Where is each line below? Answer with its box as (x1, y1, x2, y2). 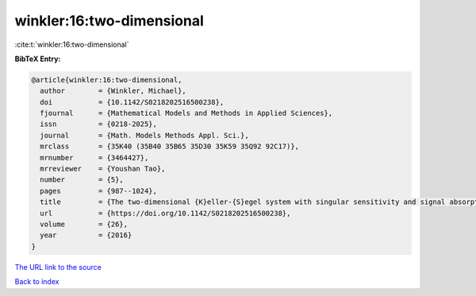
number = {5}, (40, 175, 125, 184)
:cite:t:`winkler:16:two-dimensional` (14, 40, 129, 49)
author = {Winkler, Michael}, (40, 86, 186, 95)
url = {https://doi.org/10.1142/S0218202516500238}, (40, 209, 291, 217)
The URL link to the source (14, 262, 102, 271)
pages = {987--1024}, (40, 186, 158, 195)
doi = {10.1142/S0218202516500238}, (40, 98, 225, 106)
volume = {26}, (40, 220, 129, 229)
